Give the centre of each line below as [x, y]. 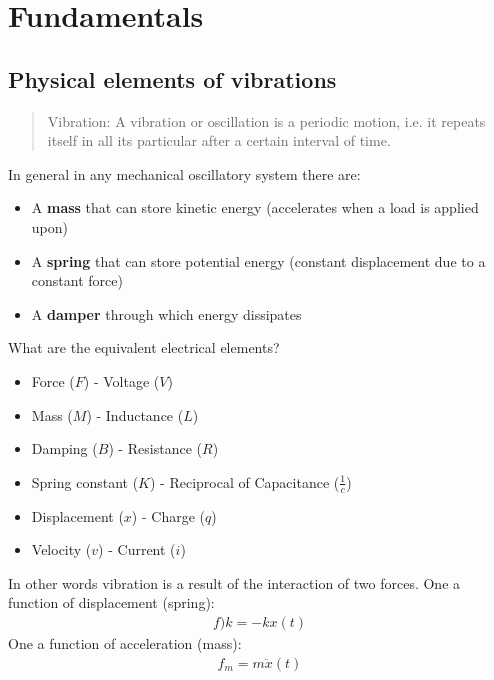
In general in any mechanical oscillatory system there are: [184, 173]
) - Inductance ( [135, 414]
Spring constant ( [85, 481]
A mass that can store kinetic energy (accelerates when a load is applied [255, 207]
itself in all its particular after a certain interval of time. [219, 140]
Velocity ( [61, 549]
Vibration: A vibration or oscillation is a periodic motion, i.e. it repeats [266, 120]
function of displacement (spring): [111, 602]
